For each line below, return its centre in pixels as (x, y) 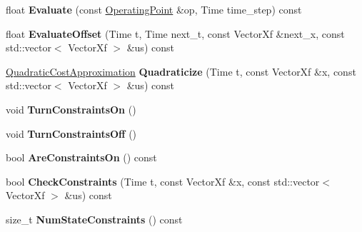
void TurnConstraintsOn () (71, 109)
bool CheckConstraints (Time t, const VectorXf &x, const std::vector (163, 181)
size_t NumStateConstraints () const (94, 219)
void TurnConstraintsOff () (71, 133)
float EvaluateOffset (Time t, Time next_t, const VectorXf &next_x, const (175, 33)
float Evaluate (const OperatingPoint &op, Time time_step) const (154, 9)
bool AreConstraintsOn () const (81, 157)
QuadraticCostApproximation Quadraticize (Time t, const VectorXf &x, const (181, 71)
